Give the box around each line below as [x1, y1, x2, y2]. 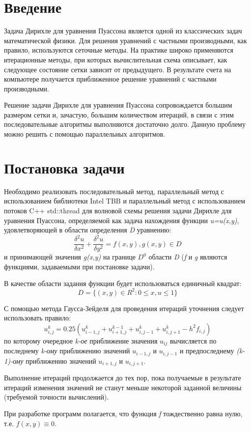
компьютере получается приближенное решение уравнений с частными [4, 74, 217, 84]
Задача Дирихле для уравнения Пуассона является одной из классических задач [4, 26, 242, 36]
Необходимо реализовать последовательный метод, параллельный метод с [4, 186, 224, 196]
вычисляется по [169, 335, 217, 346]
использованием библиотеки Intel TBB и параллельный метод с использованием [4, 196, 246, 206]
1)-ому [4, 355, 24, 366]
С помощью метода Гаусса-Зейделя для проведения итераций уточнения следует [4, 303, 244, 313]
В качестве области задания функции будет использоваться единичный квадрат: [4, 278, 242, 288]
